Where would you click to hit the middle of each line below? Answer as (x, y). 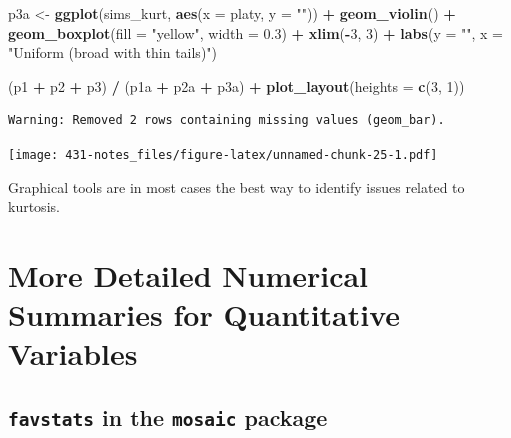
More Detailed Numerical (188, 275)
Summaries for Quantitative (204, 314)
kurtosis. (34, 206)
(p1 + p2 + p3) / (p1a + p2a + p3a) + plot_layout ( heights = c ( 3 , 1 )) (236, 85)
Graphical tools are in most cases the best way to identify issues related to (236, 186)
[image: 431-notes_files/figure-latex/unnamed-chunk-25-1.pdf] (223, 154)
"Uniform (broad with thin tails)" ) (113, 52)
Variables (73, 353)
